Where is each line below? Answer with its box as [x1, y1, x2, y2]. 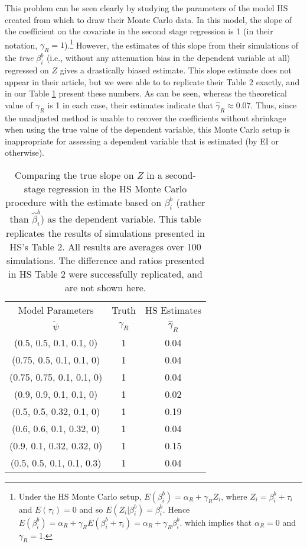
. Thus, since [250, 98, 297, 111]
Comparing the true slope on [15, 168, 134, 182]
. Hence [162, 503, 190, 515]
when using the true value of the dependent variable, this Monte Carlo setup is [5, 123, 290, 136]
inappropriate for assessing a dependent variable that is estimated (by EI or [5, 134, 279, 147]
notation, [5, 38, 38, 51]
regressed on [5, 64, 49, 76]
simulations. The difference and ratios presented [6, 253, 205, 267]
